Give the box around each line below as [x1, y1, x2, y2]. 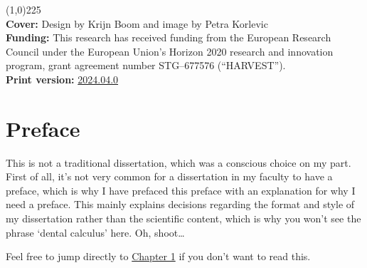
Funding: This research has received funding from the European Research [6, 30, 331, 45]
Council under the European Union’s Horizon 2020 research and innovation [6, 43, 334, 58]
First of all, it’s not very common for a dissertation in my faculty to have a [6, 169, 333, 184]
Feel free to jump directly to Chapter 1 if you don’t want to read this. [6, 249, 311, 264]
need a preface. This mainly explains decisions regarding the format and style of [6, 197, 355, 212]
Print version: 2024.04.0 [6, 71, 119, 86]
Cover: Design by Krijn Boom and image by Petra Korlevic [6, 16, 268, 31]
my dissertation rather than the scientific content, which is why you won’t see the [6, 211, 361, 226]
